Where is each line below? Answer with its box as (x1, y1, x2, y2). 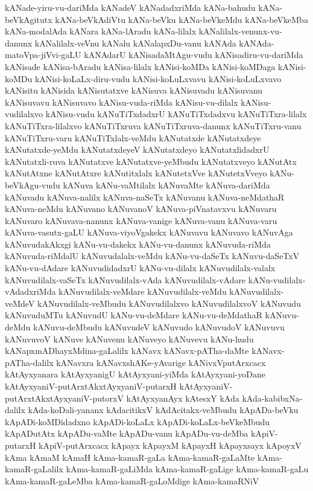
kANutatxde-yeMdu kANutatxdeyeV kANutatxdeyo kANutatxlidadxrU (5, 143, 270, 156)
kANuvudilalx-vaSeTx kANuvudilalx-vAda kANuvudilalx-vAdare (5, 273, 246, 286)
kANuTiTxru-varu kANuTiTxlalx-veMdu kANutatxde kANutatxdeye (5, 131, 261, 144)
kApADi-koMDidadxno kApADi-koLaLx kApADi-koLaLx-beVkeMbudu (5, 415, 270, 428)
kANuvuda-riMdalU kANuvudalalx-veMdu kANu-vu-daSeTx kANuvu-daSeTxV (5, 249, 300, 262)
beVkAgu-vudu (5, 178, 60, 191)
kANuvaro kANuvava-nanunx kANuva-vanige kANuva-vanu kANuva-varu (5, 214, 277, 226)
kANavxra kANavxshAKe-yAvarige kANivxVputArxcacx (56, 356, 266, 368)
